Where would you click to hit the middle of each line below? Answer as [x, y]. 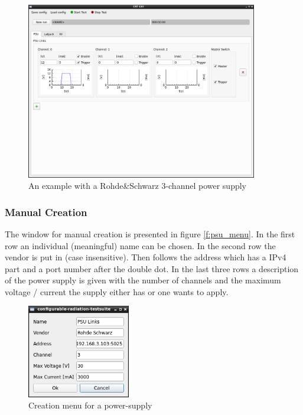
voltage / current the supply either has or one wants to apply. [117, 291]
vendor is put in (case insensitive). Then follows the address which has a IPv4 [146, 257]
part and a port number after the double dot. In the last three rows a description [152, 268]
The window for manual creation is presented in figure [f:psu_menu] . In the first [150, 233]
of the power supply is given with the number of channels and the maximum [143, 280]
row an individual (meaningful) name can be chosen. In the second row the [140, 245]
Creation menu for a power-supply [90, 405]
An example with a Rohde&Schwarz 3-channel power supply [138, 186]
